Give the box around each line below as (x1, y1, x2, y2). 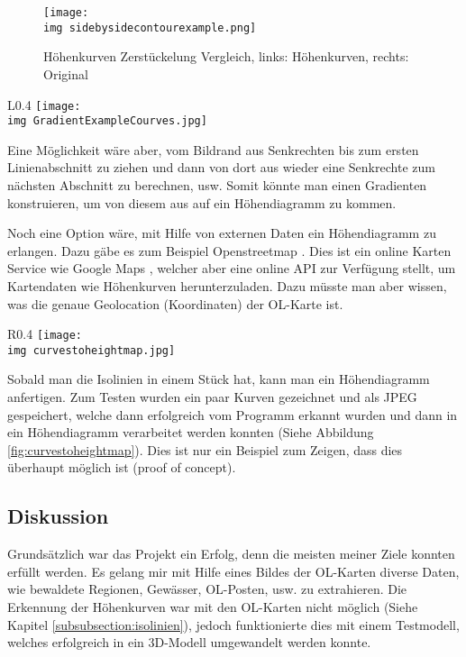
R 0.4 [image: (7, 324, 83, 343)
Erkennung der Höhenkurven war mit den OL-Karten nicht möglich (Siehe (7, 598, 418, 616)
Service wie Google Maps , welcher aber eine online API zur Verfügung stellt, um (7, 259, 456, 278)
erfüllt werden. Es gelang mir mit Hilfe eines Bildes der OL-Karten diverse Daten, (7, 561, 460, 580)
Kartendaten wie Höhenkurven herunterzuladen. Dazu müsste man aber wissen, (7, 276, 447, 295)
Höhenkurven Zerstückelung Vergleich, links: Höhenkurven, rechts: (43, 47, 409, 66)
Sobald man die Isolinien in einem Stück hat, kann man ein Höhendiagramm (7, 370, 430, 388)
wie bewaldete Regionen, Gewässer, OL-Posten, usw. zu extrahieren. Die (7, 579, 407, 598)
